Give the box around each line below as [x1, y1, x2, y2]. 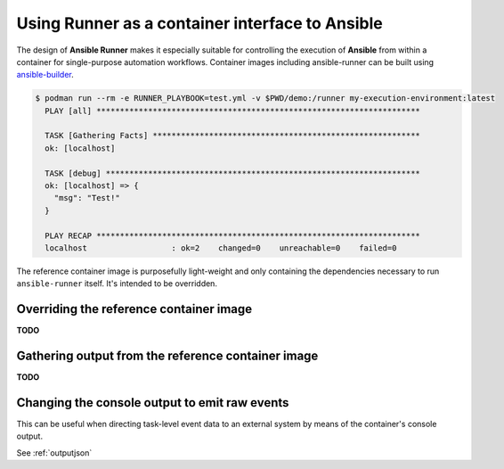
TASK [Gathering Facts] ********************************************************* [45, 130, 420, 141]
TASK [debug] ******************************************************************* [45, 168, 420, 178]
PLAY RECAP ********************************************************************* [45, 230, 420, 241]
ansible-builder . [16, 70, 75, 80]
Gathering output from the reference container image [16, 349, 319, 364]
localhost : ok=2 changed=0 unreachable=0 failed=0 [45, 243, 397, 253]
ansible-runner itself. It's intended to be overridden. [16, 278, 218, 289]
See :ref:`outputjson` [16, 447, 93, 458]
